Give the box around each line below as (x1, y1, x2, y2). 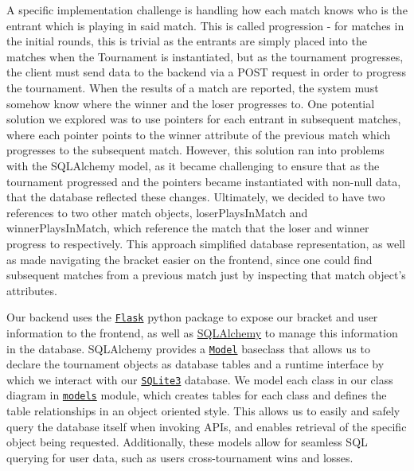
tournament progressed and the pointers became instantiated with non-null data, (6, 173, 401, 189)
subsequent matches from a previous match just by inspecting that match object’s (6, 267, 406, 283)
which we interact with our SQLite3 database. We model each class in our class (6, 371, 393, 387)
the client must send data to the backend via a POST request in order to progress (6, 64, 407, 80)
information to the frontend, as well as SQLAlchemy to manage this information (6, 324, 398, 341)
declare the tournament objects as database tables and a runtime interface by (6, 356, 385, 372)
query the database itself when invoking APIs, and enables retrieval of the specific (6, 418, 407, 434)
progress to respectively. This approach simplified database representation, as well (6, 235, 405, 251)
